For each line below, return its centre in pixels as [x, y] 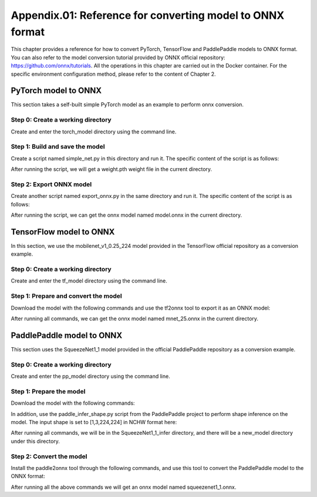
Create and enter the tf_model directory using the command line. [89, 281]
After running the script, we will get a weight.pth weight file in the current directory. [112, 169]
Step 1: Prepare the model [48, 391]
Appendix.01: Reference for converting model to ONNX [148, 15]
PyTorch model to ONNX [56, 91]
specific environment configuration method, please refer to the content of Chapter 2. [114, 74]
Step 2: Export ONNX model [51, 184]
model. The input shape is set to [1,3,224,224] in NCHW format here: [94, 422]
